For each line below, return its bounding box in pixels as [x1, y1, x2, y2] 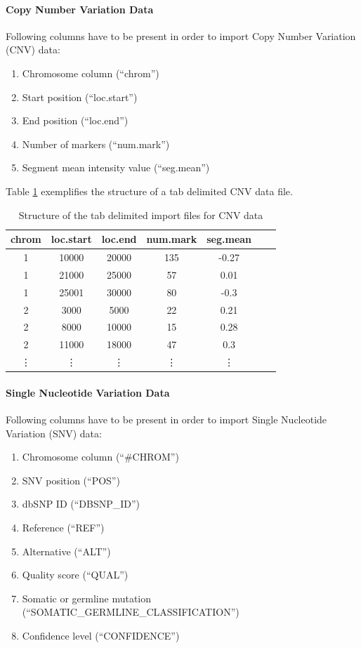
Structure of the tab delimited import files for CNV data [18, 207, 263, 222]
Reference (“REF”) [22, 520, 105, 534]
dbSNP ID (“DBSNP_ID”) [22, 496, 140, 511]
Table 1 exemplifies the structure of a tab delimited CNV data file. [6, 183, 293, 198]
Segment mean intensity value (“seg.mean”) [22, 160, 210, 175]
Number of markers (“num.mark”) [22, 136, 170, 151]
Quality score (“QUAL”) [22, 567, 129, 582]
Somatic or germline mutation [22, 590, 152, 605]
